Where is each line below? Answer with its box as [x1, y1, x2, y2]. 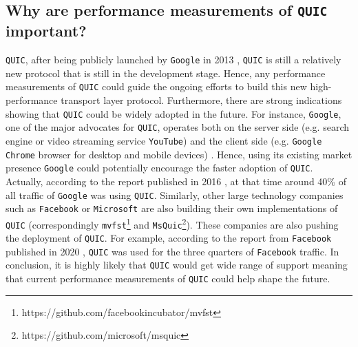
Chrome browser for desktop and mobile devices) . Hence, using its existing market [6, 147, 352, 161]
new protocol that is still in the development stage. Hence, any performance [6, 65, 326, 80]
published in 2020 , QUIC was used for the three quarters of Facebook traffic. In [6, 244, 339, 258]
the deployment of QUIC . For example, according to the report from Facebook [6, 231, 332, 245]
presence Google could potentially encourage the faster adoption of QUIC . [6, 160, 313, 175]
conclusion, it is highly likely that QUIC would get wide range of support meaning [6, 257, 348, 272]
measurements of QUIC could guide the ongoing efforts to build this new [6, 79, 307, 94]
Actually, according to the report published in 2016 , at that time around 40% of [6, 173, 346, 188]
